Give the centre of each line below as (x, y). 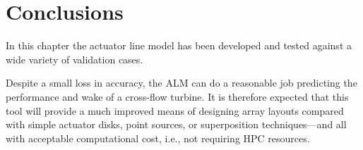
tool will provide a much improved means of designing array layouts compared (175, 110)
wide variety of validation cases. (75, 59)
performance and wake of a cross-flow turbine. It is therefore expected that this (177, 96)
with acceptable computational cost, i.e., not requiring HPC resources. (158, 138)
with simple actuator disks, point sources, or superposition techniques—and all (176, 124)
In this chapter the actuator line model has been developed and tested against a (179, 45)
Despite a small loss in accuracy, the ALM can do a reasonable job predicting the (181, 83)
